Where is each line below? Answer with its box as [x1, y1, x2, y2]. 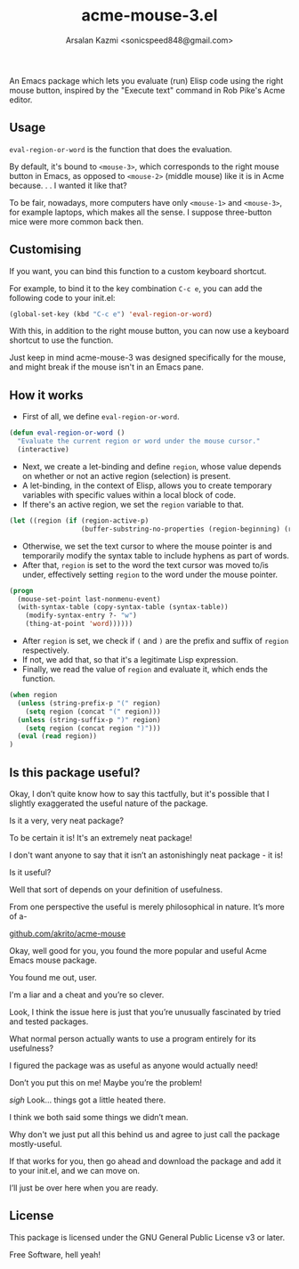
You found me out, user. [9, 972, 98, 982]
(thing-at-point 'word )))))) [25, 620, 133, 629]
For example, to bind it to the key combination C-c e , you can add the [9, 282, 263, 294]
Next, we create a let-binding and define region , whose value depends [21, 460, 282, 472]
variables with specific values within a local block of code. [21, 489, 236, 500]
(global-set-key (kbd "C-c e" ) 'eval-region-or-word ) [9, 309, 214, 319]
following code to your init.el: [9, 292, 116, 303]
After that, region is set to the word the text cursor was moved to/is [21, 559, 269, 570]
